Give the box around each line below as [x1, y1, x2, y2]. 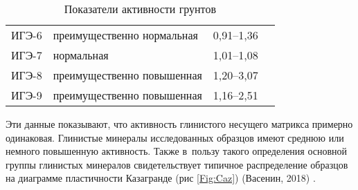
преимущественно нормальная [53, 27, 198, 43]
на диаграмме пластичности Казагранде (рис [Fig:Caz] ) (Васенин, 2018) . [6, 171, 316, 185]
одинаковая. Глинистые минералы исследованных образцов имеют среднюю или [6, 130, 344, 144]
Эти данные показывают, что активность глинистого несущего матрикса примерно [6, 117, 353, 131]
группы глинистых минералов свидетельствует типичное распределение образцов [6, 157, 348, 171]
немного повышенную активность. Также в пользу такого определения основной [6, 144, 348, 158]
